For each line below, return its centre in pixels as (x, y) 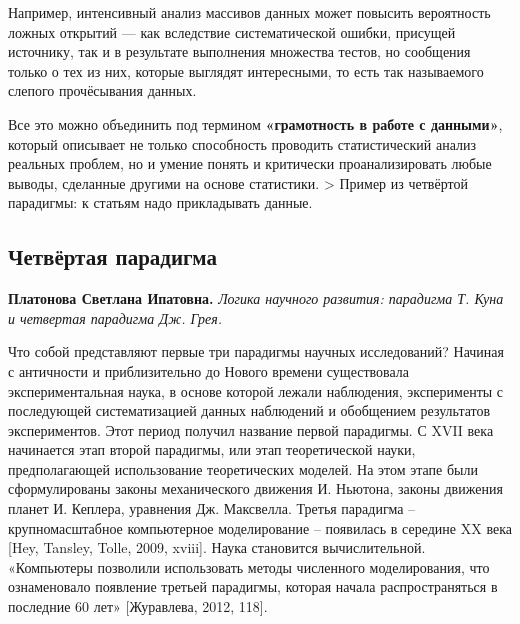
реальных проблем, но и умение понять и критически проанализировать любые (250, 163)
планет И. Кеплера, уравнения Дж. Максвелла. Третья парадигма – (212, 508)
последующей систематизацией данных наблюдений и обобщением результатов (249, 410)
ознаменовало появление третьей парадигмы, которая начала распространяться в (253, 586)
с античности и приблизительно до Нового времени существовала (209, 370)
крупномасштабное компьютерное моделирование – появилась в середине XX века (260, 527)
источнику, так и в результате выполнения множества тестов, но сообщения (239, 51)
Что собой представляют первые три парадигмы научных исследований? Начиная (256, 351)
